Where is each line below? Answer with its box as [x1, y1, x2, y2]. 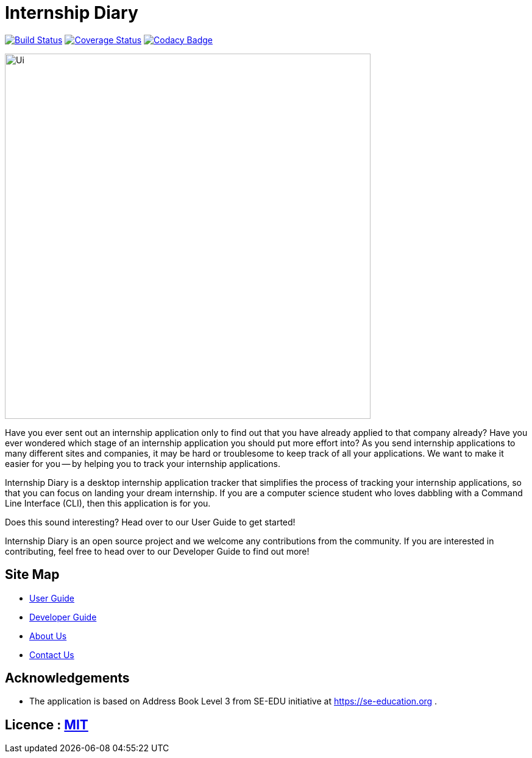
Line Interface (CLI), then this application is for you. [5, 497, 211, 508]
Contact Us [29, 649, 74, 660]
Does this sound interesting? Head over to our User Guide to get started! [5, 516, 296, 527]
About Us [29, 630, 67, 641]
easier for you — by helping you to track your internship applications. [5, 458, 280, 469]
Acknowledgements [5, 670, 130, 686]
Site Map [5, 567, 60, 583]
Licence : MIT [5, 717, 88, 732]
